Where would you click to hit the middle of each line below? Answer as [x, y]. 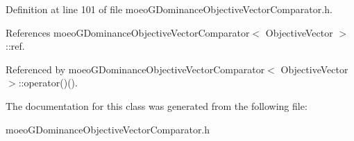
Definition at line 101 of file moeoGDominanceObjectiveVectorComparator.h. [169, 9]
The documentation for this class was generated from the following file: [157, 105]
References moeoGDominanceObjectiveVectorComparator [128, 32]
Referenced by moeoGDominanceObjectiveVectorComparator [135, 69]
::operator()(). [48, 83]
